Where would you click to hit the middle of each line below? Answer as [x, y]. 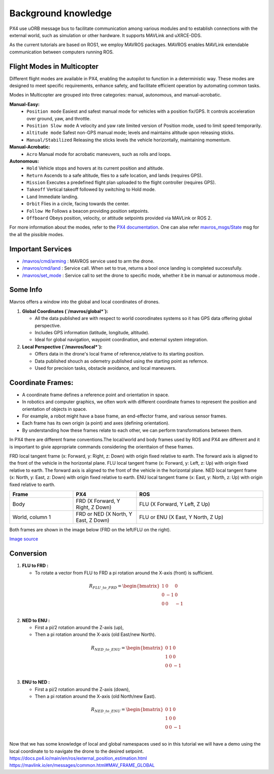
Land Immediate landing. [53, 197]
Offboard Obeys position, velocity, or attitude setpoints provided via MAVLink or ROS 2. [119, 218]
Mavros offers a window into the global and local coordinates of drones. [84, 302]
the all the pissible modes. [37, 234]
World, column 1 [31, 517]
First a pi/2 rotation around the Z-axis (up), [79, 627]
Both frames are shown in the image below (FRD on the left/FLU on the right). [90, 529]
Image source [24, 539]
